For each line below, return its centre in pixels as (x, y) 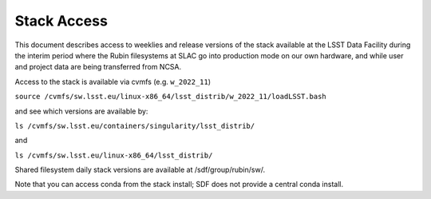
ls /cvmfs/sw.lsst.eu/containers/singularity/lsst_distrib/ (135, 125)
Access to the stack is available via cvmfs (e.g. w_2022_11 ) (113, 82)
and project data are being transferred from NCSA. (98, 67)
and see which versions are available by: (81, 111)
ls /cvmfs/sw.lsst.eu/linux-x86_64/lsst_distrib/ (114, 155)
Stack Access (61, 21)
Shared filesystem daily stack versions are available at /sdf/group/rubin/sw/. (140, 170)
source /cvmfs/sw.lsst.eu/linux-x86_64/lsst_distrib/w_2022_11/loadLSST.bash (170, 97)
